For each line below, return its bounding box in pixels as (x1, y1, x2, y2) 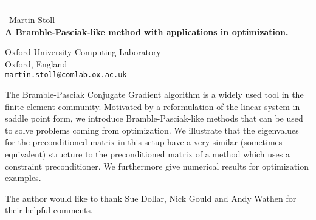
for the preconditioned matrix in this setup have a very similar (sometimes (5, 136, 283, 148)
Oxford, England (5, 57, 67, 70)
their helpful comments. (5, 204, 93, 216)
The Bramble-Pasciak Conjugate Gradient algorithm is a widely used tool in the (5, 88, 304, 101)
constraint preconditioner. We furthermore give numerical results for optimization (5, 159, 309, 172)
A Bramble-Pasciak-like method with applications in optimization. (5, 25, 289, 38)
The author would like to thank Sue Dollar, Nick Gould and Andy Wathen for (5, 191, 297, 204)
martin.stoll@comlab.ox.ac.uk (5, 70, 127, 80)
